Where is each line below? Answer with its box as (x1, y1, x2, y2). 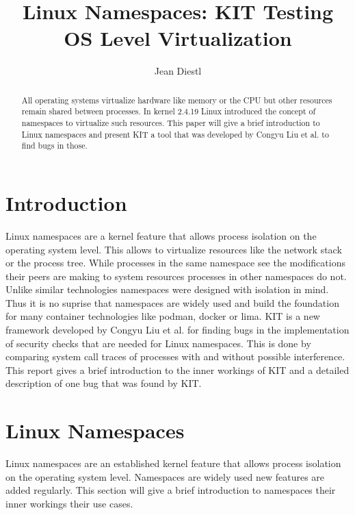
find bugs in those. (21, 140, 88, 151)
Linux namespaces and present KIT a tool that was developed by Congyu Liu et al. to (21, 128, 329, 140)
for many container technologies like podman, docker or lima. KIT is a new (5, 309, 320, 323)
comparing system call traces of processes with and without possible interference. (5, 349, 345, 364)
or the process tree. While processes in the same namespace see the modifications (5, 255, 345, 270)
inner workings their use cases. (5, 496, 133, 510)
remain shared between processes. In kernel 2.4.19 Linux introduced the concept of (21, 105, 316, 117)
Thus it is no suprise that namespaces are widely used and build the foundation (5, 295, 339, 310)
